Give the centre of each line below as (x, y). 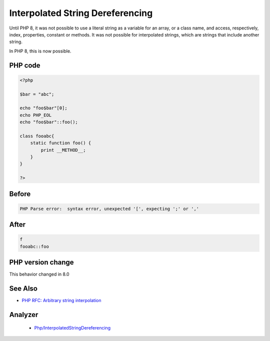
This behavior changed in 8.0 (39, 274)
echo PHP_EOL (36, 115)
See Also (23, 289)
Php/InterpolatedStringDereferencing (72, 328)
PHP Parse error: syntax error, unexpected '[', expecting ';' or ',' (109, 209)
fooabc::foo (34, 246)
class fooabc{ (37, 136)
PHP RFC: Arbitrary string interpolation (61, 301)
